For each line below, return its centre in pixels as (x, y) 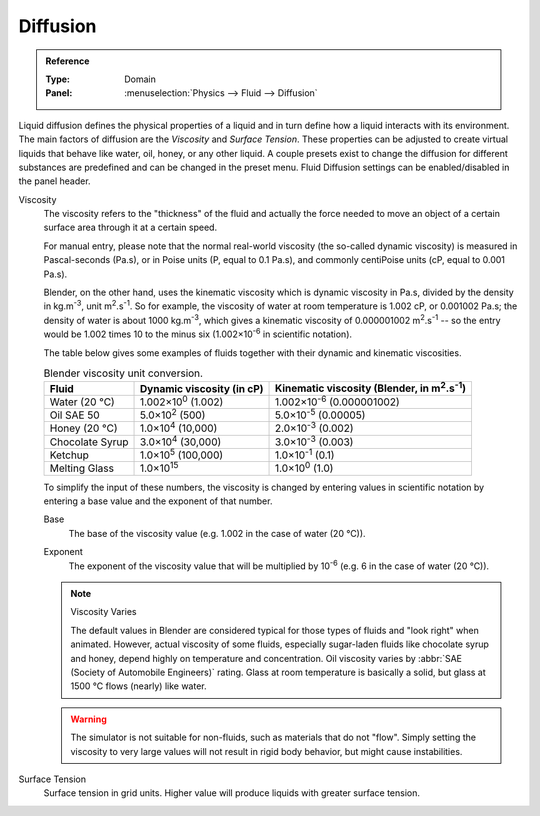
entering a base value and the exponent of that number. (158, 501)
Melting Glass (82, 468)
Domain (140, 79)
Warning (88, 719)
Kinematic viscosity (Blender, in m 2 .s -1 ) (371, 387)
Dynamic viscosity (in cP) (201, 388)
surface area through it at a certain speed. (130, 227)
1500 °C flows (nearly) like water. (138, 686)
